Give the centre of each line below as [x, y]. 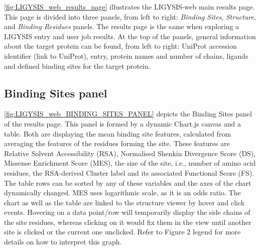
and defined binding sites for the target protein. [77, 66]
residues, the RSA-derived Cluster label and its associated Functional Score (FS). [129, 172]
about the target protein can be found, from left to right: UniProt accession [120, 46]
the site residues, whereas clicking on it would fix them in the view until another [128, 222]
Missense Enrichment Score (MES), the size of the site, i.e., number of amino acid [130, 163]
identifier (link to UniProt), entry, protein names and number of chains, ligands [126, 55]
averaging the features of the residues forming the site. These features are [117, 143]
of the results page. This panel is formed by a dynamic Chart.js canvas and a [122, 123]
